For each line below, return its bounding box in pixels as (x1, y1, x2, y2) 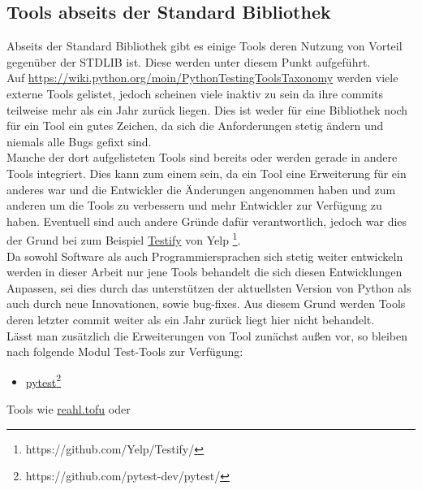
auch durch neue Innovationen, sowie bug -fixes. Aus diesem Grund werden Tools (6, 295, 406, 312)
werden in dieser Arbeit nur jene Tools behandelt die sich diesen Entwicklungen (6, 263, 403, 280)
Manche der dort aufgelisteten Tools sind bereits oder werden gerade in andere (6, 149, 398, 166)
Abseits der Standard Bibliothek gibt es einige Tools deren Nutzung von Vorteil (6, 37, 403, 54)
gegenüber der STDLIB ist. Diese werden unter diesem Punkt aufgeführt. (6, 53, 371, 70)
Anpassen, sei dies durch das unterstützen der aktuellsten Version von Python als (6, 279, 411, 296)
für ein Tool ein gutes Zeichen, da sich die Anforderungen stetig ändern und (6, 117, 384, 134)
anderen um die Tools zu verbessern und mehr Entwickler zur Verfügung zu (6, 197, 382, 214)
